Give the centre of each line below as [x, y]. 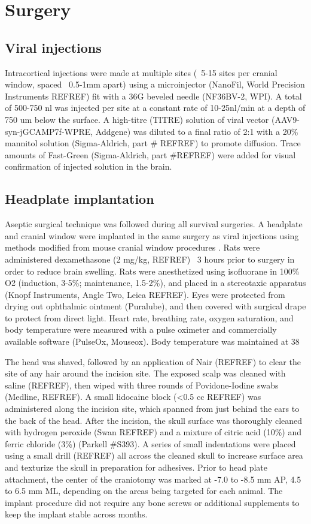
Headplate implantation [80, 199]
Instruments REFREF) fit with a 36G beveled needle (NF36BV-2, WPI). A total [153, 96]
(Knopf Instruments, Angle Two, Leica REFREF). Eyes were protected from [145, 294]
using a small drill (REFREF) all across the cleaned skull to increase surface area [154, 455]
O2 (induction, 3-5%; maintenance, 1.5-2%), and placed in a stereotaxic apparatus [155, 283]
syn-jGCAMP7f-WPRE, [49, 131]
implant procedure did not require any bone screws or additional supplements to [152, 502]
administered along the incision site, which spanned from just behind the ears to [152, 409]
